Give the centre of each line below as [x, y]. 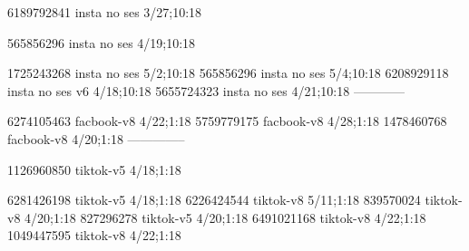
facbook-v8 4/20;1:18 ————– [96, 138]
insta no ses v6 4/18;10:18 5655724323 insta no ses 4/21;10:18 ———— [206, 90]
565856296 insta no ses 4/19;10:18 [102, 42]
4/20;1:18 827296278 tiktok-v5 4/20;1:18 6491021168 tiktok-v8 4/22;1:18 [225, 217]
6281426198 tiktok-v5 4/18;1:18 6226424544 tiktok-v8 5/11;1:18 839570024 [214, 200]
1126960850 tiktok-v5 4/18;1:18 [94, 169]
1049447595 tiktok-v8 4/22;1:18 [94, 235]
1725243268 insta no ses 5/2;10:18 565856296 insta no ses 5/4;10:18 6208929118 [228, 73]
